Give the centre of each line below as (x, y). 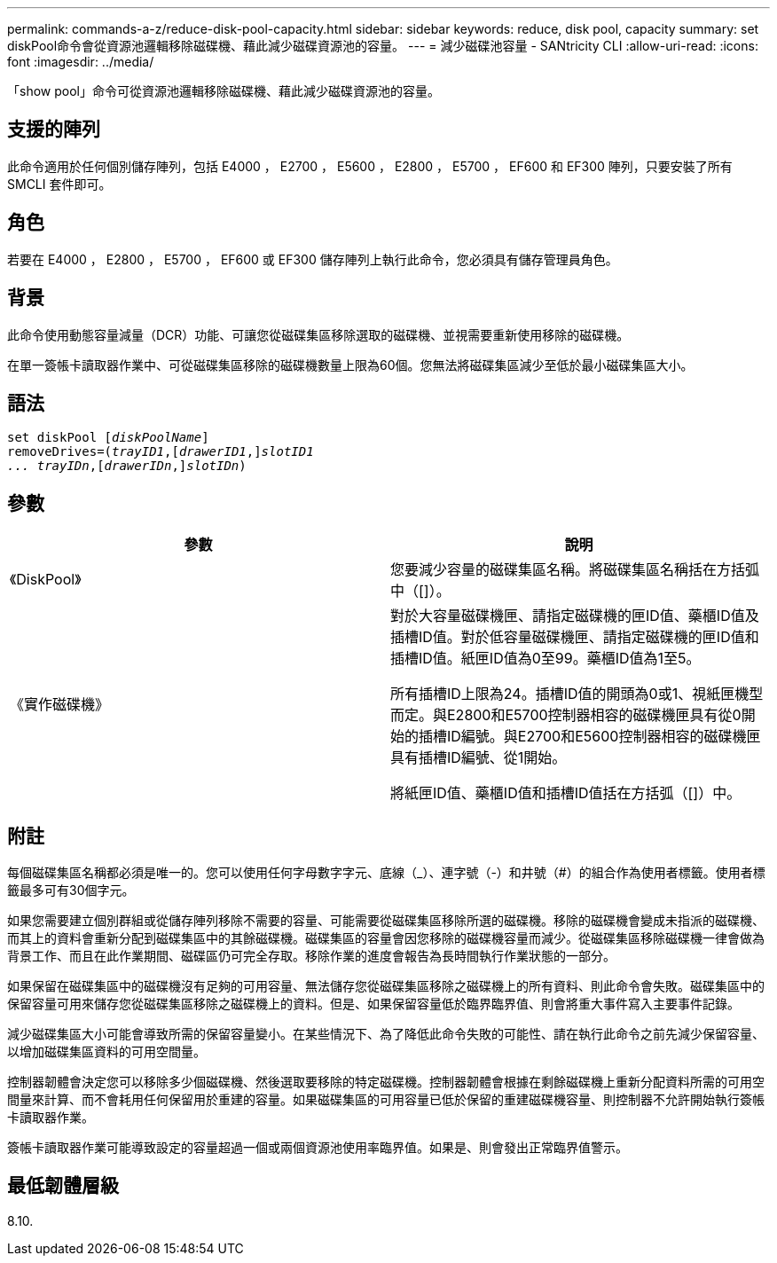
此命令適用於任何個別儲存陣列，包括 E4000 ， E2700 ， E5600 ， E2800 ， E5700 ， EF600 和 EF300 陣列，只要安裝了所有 (370, 166)
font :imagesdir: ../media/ (81, 62)
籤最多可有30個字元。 (71, 890)
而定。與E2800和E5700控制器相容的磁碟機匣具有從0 (566, 715)
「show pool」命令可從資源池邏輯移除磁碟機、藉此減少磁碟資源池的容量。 (224, 91)
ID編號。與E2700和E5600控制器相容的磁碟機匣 (604, 737)
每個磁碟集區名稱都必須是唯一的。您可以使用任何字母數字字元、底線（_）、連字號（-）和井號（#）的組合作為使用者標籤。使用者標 (386, 873)
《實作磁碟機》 (60, 705)
